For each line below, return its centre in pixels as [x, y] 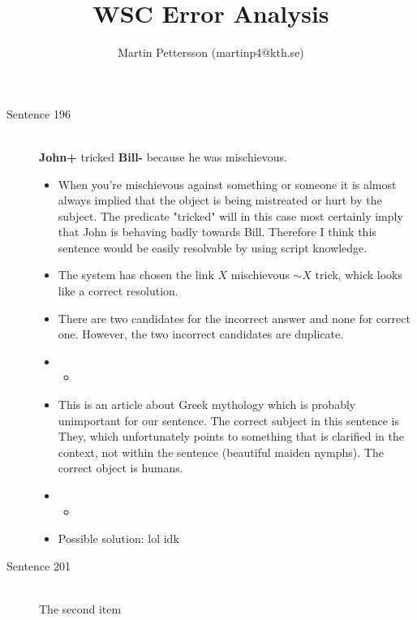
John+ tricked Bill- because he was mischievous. [163, 156]
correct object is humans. [120, 468]
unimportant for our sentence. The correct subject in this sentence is [228, 420]
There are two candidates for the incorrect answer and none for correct [234, 318]
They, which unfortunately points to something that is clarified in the [231, 436]
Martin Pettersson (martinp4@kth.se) [211, 52]
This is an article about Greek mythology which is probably [207, 405]
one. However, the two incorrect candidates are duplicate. [201, 334]
